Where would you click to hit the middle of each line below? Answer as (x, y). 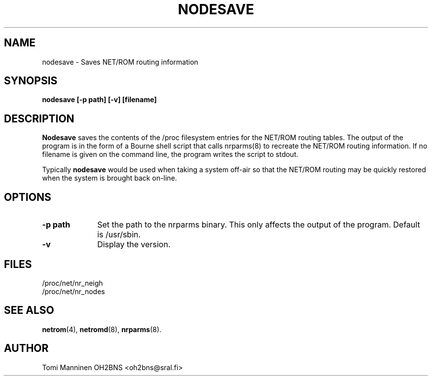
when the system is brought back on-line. (109, 178)
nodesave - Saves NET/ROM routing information (120, 62)
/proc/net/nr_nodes (73, 291)
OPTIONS (28, 197)
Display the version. (134, 245)
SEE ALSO (29, 310)
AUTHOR (26, 348)
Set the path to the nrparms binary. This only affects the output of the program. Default (259, 225)
